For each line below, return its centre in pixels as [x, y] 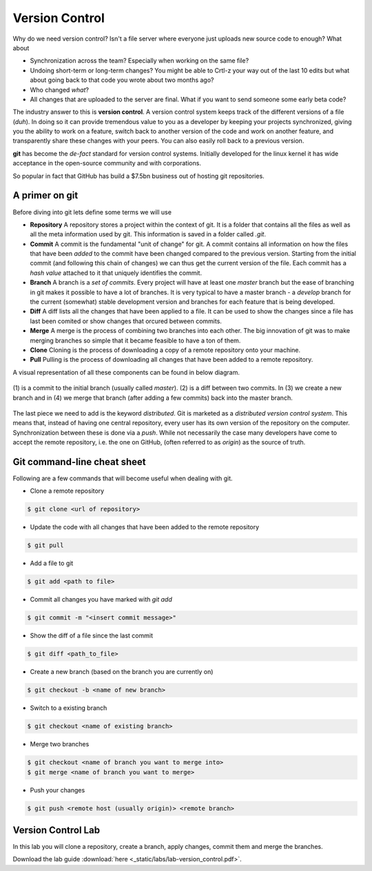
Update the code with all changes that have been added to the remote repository [145, 527]
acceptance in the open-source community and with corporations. [107, 163]
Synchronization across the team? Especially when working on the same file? [139, 61]
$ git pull [45, 545]
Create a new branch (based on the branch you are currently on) [122, 672]
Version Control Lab [56, 830]
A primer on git [45, 195]
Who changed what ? [60, 90]
